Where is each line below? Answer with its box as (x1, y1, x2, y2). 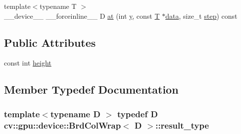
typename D (50, 107, 100, 120)
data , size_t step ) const (165, 10, 238, 21)
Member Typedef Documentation (4, 82, 179, 97)
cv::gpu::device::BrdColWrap (4, 119, 121, 131)
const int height (4, 58, 51, 68)
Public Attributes (4, 34, 96, 50)
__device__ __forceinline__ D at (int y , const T (4, 10, 160, 21)
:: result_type (155, 119, 209, 131)
